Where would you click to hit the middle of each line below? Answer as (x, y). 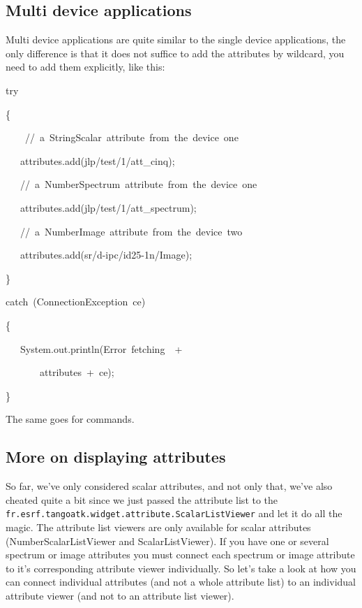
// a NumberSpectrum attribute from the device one (138, 184)
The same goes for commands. (70, 419)
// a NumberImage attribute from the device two (131, 231)
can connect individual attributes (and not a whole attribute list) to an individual (181, 582)
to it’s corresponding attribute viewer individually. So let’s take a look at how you (181, 568)
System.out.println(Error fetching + (101, 348)
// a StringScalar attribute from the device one (131, 137)
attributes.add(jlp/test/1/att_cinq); (97, 160)
